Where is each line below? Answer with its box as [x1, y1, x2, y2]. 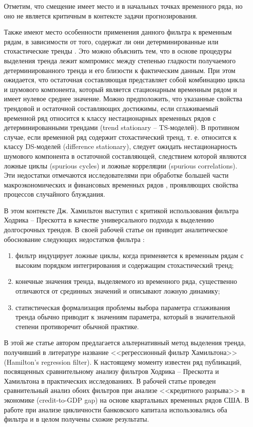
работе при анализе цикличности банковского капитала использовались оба [4, 404, 227, 414]
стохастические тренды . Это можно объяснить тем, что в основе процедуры [4, 46, 232, 56]
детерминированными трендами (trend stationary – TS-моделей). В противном [4, 122, 239, 132]
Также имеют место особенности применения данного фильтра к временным [4, 27, 232, 37]
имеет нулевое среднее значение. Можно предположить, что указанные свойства [4, 93, 242, 104]
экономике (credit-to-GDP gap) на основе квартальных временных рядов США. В [4, 394, 249, 405]
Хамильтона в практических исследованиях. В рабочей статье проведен [4, 375, 216, 386]
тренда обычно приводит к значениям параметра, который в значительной [15, 312, 235, 322]
